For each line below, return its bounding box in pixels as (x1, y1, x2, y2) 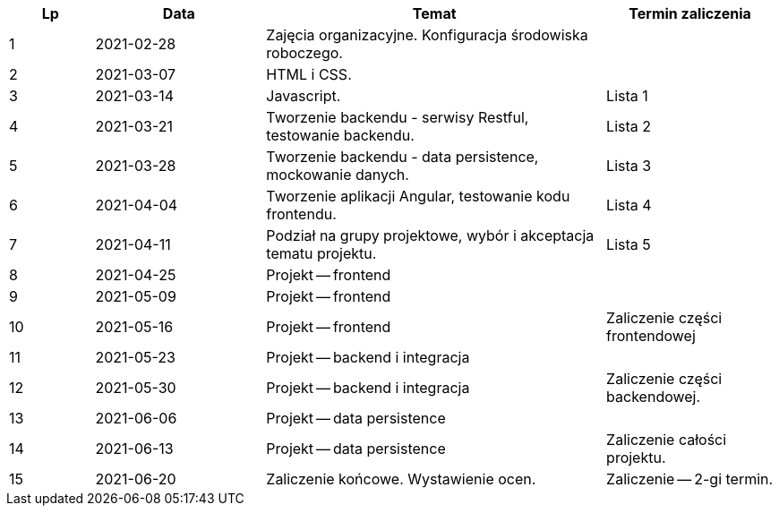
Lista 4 (606, 196, 652, 214)
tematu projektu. (266, 244, 377, 262)
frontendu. (266, 205, 337, 223)
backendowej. (606, 388, 701, 406)
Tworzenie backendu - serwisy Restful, (266, 108, 529, 126)
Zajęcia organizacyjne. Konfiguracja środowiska (266, 26, 588, 44)
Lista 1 (606, 87, 648, 105)
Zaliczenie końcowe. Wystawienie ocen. (266, 470, 536, 488)
